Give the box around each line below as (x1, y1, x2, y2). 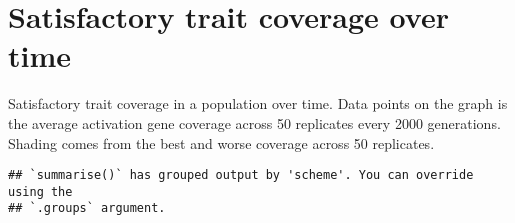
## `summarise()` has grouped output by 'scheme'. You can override (8, 168, 474, 183)
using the (8, 184, 73, 199)
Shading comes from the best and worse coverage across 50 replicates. (8, 132, 435, 153)
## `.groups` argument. (8, 201, 166, 216)
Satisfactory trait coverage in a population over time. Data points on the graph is (8, 93, 508, 114)
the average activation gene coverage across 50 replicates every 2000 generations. (8, 112, 501, 133)
